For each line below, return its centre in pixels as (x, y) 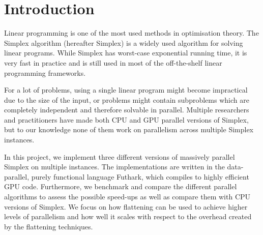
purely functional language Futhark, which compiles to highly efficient (140, 176)
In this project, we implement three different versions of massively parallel (120, 156)
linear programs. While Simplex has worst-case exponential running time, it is (126, 53)
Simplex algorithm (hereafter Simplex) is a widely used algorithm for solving (124, 42)
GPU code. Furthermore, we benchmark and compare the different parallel (121, 186)
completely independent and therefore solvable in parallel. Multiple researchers (127, 110)
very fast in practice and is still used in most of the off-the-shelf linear (113, 62)
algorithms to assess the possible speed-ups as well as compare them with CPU (127, 197)
